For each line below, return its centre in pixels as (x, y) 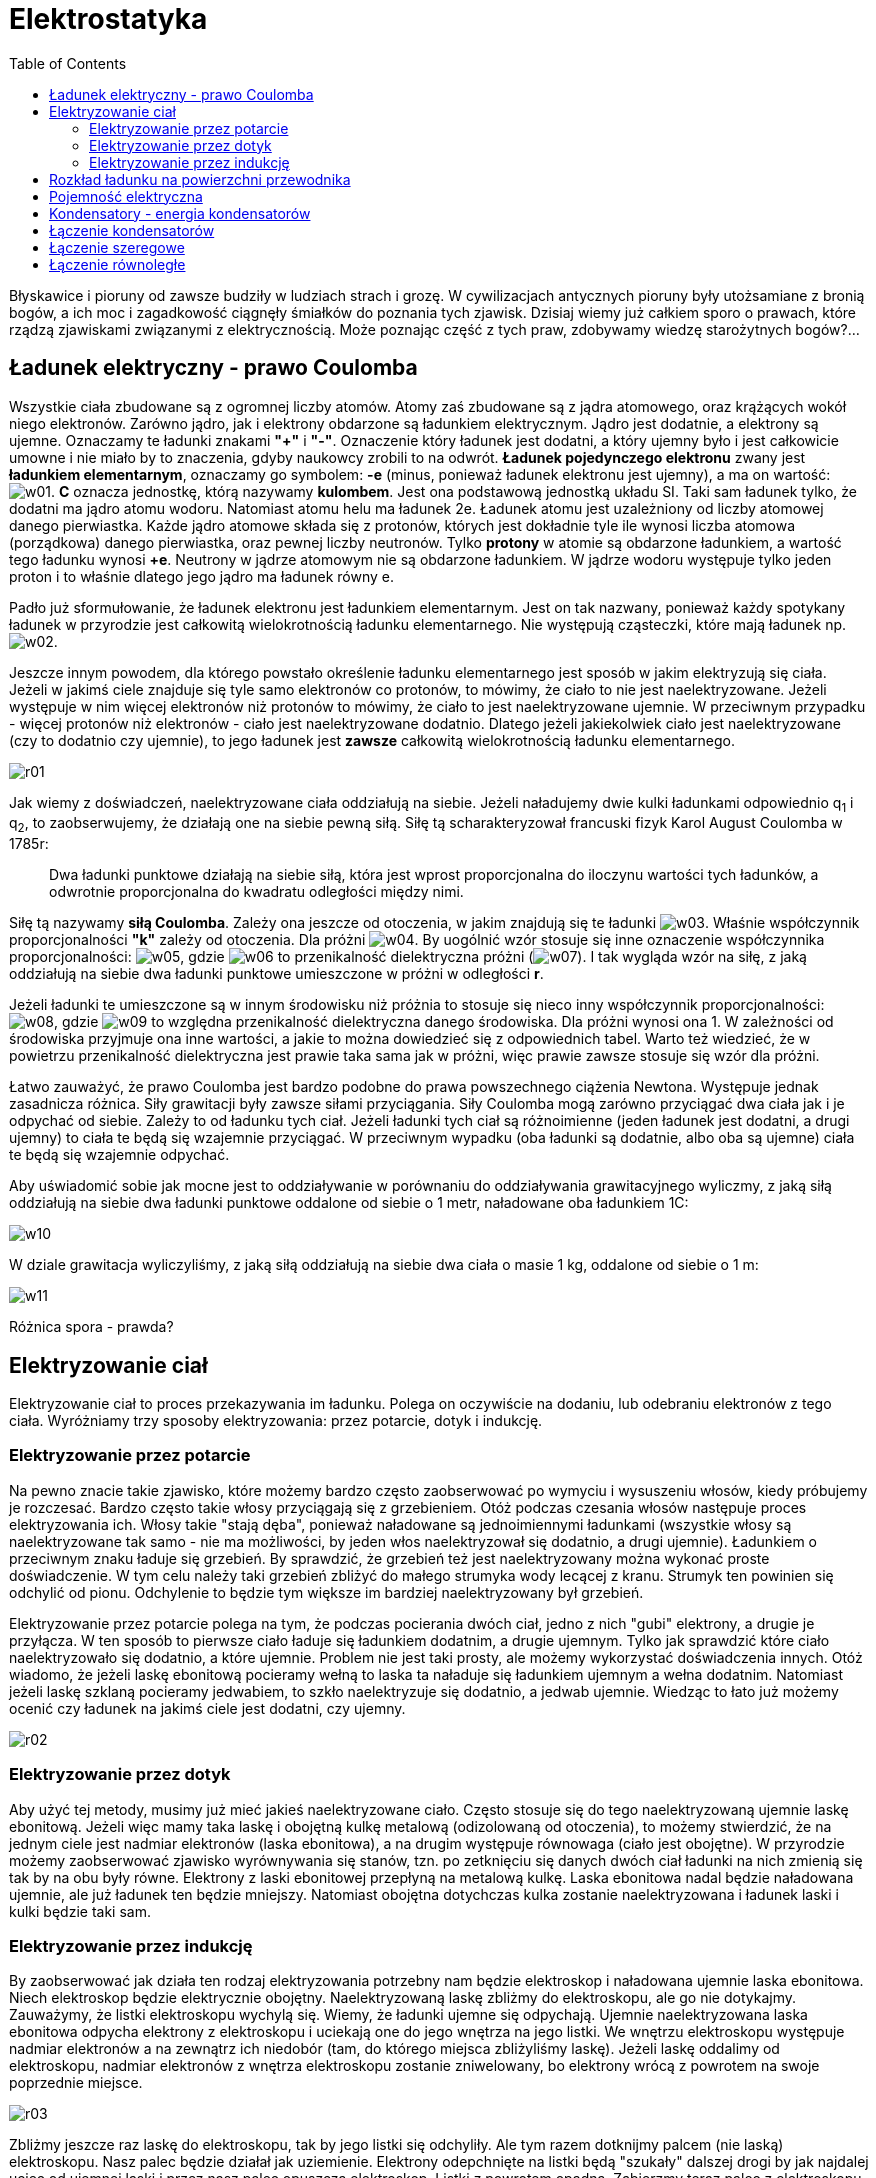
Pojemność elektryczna (126, 196)
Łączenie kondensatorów (132, 230)
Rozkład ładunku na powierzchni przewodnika (200, 179)
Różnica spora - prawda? (91, 1327)
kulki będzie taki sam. (80, 1911)
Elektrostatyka (108, 19)
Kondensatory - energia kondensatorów (180, 213)
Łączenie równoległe (117, 264)
